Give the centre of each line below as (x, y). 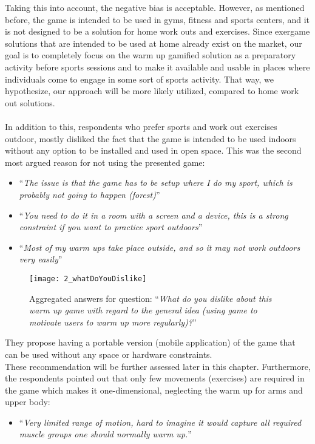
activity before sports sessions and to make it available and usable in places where (157, 67)
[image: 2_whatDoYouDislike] (88, 278)
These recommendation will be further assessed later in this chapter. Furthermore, (158, 366)
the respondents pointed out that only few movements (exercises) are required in (155, 378)
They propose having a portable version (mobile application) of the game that (150, 342)
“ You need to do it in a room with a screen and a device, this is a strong (154, 215)
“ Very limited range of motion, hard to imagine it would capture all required (160, 422)
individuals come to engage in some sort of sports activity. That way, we (139, 79)
